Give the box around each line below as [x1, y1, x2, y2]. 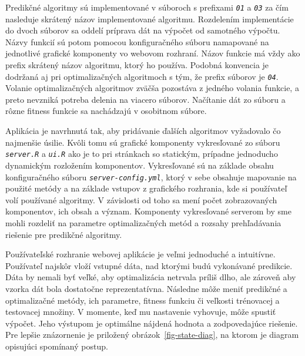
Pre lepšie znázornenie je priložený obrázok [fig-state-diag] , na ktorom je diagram [5, 328, 299, 341]
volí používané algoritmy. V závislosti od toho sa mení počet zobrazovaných [5, 193, 277, 206]
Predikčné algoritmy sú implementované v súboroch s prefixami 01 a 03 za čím [5, 1, 289, 13]
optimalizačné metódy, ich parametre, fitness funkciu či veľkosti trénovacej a [5, 294, 280, 306]
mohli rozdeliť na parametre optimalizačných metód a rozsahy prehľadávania [5, 216, 281, 229]
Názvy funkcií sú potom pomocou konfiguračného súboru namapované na [5, 35, 269, 48]
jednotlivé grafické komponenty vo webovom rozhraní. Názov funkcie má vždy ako [5, 47, 300, 59]
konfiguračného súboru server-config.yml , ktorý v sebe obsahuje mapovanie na [5, 170, 297, 183]
